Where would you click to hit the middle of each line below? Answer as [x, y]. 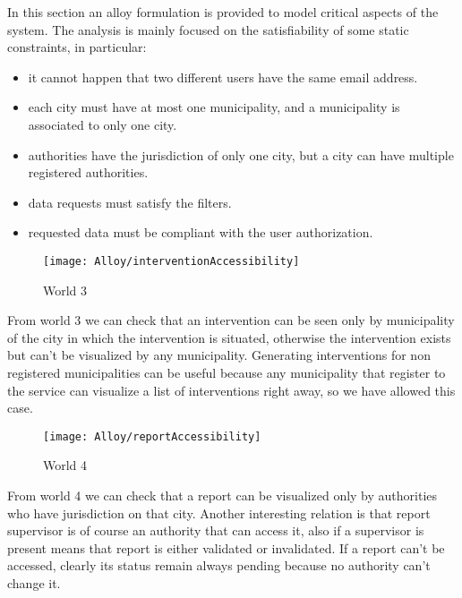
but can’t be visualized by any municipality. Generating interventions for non [219, 355]
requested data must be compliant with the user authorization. [201, 232]
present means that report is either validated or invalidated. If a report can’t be [226, 547]
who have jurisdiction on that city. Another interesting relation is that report [219, 513]
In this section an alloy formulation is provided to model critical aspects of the [223, 12]
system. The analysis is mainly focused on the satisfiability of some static [208, 29]
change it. [34, 582]
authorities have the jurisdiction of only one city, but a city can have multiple [241, 154]
